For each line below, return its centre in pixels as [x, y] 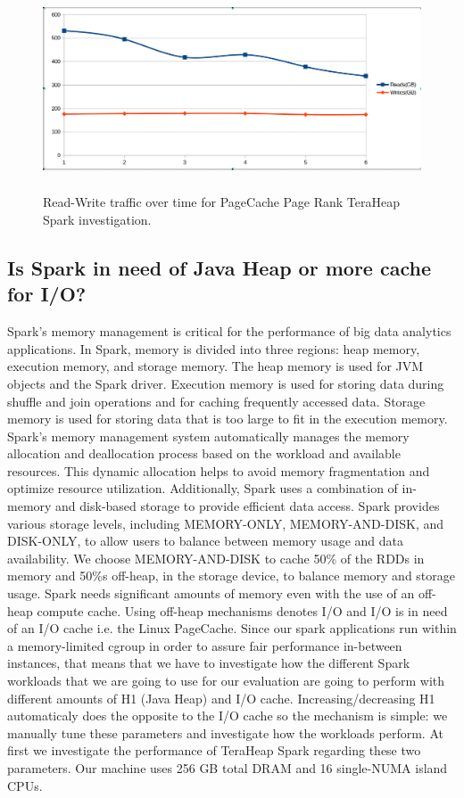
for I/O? [47, 294]
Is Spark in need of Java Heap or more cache [219, 267]
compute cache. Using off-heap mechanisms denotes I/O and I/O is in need [242, 610]
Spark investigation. [97, 219]
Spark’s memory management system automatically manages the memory [208, 436]
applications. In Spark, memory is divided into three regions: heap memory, [214, 348]
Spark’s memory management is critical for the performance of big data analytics [229, 331]
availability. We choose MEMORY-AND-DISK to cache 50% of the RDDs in [216, 558]
